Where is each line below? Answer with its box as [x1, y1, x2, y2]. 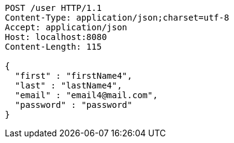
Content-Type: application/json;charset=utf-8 [5, 13, 229, 22]
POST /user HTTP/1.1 [5, 3, 102, 13]
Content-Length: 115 [5, 42, 102, 52]
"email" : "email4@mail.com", [15, 90, 158, 100]
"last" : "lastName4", [15, 81, 122, 90]
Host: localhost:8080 [5, 32, 107, 42]
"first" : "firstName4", [15, 71, 132, 81]
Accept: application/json [5, 22, 128, 32]
